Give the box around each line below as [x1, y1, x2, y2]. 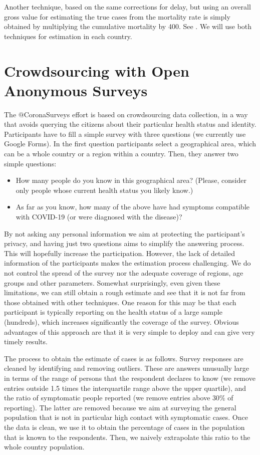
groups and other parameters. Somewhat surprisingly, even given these [4, 277, 220, 288]
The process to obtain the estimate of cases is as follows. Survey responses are [4, 353, 243, 363]
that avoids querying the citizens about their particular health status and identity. [4, 119, 256, 129]
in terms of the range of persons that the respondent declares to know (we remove [4, 372, 255, 383]
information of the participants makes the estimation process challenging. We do [4, 258, 251, 268]
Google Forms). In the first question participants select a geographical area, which [4, 138, 256, 149]
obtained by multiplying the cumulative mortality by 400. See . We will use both [4, 21, 252, 32]
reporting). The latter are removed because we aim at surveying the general [4, 402, 236, 412]
